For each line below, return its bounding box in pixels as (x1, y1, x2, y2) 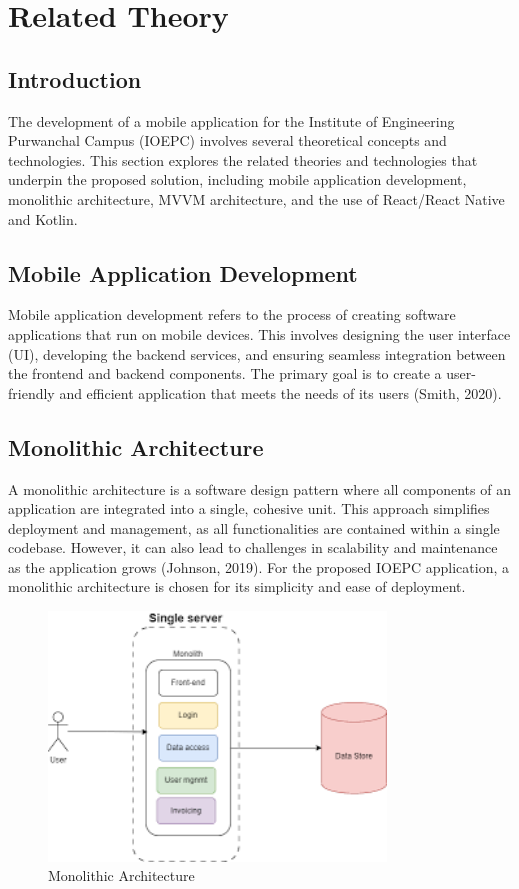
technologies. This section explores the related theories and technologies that (8, 149, 478, 170)
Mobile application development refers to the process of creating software (8, 304, 456, 325)
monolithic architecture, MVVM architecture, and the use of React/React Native (8, 188, 505, 209)
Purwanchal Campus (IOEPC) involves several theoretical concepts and (8, 130, 447, 151)
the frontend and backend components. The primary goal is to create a (8, 363, 442, 384)
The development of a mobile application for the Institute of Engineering (8, 110, 455, 131)
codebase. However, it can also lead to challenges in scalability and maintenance (8, 537, 498, 558)
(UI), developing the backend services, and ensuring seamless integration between (8, 343, 506, 364)
